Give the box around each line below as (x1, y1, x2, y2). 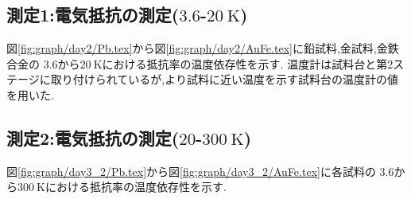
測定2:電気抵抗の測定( (6, 125, 180, 150)
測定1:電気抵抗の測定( (6, 2, 180, 27)
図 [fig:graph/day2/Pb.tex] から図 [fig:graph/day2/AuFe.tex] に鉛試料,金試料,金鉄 (6, 40, 399, 57)
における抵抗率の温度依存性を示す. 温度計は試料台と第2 (102, 55, 394, 72)
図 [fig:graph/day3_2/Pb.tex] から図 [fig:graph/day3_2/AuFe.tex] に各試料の (6, 162, 376, 179)
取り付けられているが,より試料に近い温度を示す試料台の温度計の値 (50, 71, 398, 88)
